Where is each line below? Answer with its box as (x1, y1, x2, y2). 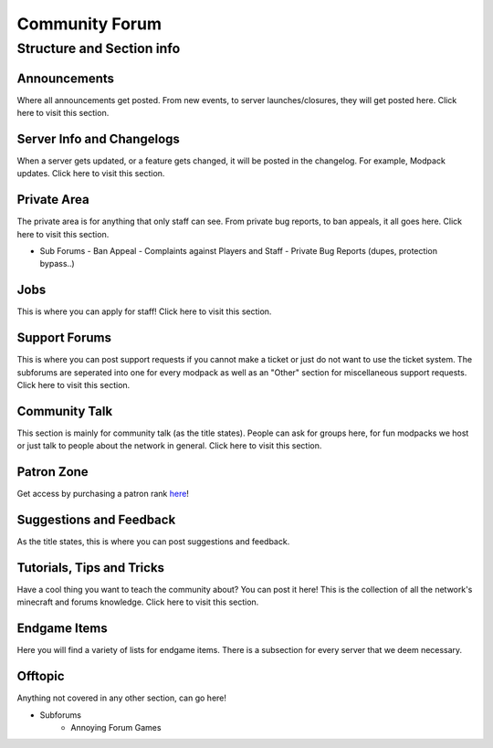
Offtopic (16, 669, 65, 684)
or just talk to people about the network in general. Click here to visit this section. (16, 440, 322, 451)
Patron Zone (16, 464, 89, 479)
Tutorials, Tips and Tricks (16, 560, 164, 575)
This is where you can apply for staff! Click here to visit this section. (16, 306, 272, 317)
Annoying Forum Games (70, 722, 162, 733)
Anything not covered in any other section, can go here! (16, 692, 227, 703)
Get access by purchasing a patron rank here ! (16, 489, 189, 500)
